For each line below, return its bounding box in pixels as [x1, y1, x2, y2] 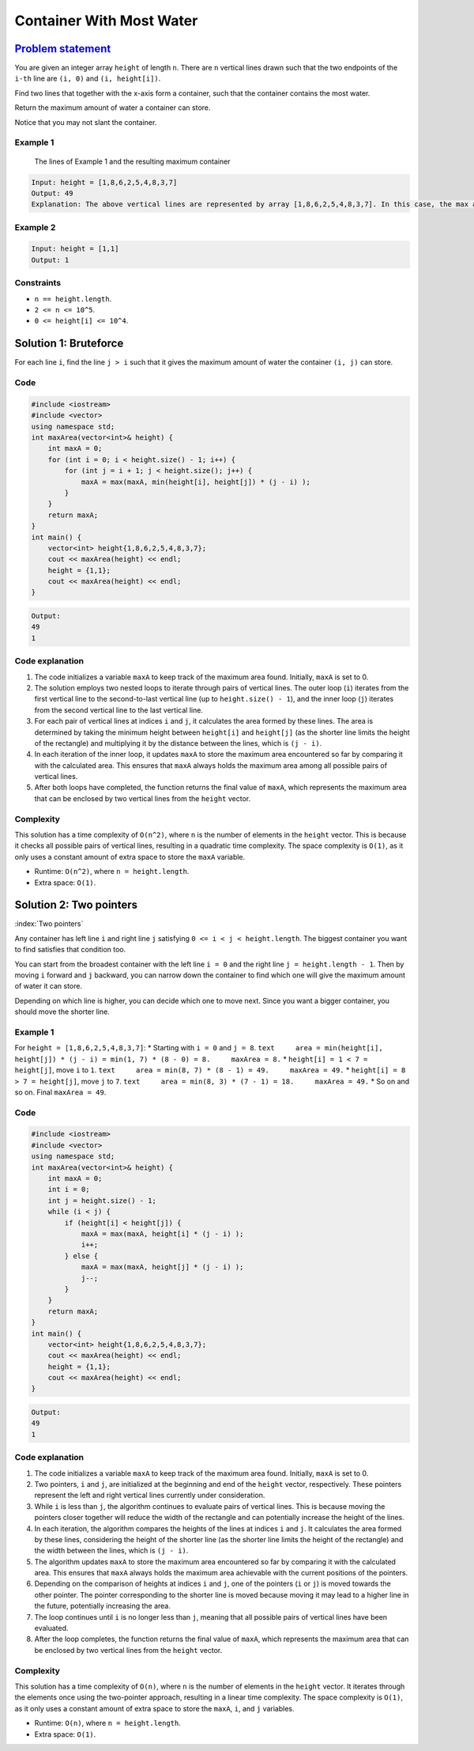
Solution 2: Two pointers [14, 898, 138, 912]
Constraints [14, 278, 62, 289]
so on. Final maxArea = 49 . [14, 1087, 107, 1097]
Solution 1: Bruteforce [14, 337, 124, 350]
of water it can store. [14, 981, 83, 991]
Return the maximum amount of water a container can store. [14, 103, 211, 112]
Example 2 [14, 221, 56, 233]
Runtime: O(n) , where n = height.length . [34, 1719, 182, 1728]
